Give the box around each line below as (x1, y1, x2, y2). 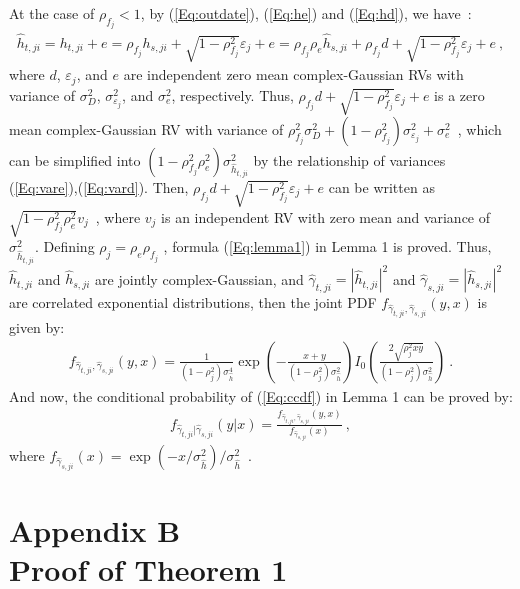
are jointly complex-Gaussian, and (95, 268, 304, 289)
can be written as (328, 176, 435, 197)
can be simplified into (9, 149, 141, 170)
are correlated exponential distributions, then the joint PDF (9, 292, 377, 313)
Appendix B (9, 509, 181, 550)
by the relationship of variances (253, 149, 446, 170)
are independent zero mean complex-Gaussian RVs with (123, 64, 464, 85)
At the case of (9, 3, 95, 23)
